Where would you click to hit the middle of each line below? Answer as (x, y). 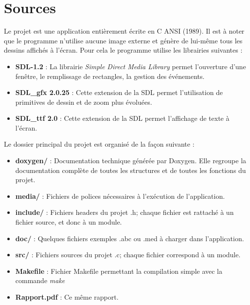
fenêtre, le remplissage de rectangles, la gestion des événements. (110, 76)
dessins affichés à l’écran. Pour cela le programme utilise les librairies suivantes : (123, 50)
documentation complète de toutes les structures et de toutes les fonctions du (131, 170)
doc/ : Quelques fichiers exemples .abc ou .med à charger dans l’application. (130, 238)
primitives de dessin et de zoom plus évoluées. (84, 102)
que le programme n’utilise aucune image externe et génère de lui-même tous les (123, 40)
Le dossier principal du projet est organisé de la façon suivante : (99, 144)
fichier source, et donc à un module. (69, 222)
